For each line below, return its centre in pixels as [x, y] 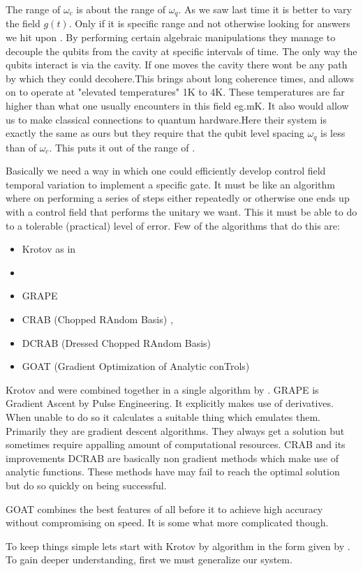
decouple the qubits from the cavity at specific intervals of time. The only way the [181, 51]
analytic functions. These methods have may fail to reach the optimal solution [173, 472]
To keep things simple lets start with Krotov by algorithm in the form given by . [178, 546]
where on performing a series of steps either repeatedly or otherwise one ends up [178, 198]
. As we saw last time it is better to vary [265, 9]
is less [333, 133]
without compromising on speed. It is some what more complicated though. [167, 522]
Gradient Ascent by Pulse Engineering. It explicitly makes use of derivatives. [170, 403]
